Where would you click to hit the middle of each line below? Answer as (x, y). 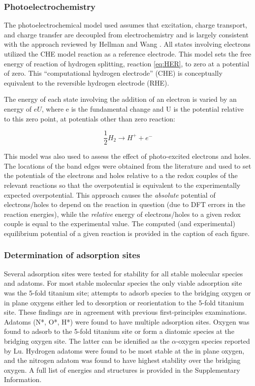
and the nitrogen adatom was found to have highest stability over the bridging (122, 360)
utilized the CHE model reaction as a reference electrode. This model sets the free (128, 54)
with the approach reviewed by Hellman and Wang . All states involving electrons (127, 44)
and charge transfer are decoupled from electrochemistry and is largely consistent (126, 34)
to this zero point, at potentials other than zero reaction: (90, 118)
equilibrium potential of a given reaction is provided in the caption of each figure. (127, 233)
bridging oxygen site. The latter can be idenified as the (87, 341)
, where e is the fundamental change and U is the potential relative (143, 108)
